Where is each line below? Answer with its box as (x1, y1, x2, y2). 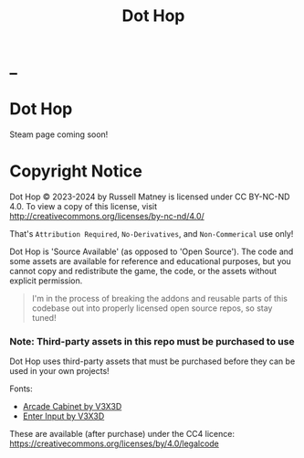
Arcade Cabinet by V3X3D (22, 401, 122, 412)
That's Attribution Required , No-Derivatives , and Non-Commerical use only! (9, 229, 294, 240)
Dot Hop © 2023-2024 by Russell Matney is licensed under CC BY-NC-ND (9, 191, 290, 202)
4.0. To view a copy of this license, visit (9, 201, 158, 212)
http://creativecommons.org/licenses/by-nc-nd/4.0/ (9, 211, 205, 222)
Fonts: (9, 383, 34, 394)
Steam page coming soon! (9, 129, 109, 140)
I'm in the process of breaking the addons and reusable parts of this (31, 293, 288, 304)
